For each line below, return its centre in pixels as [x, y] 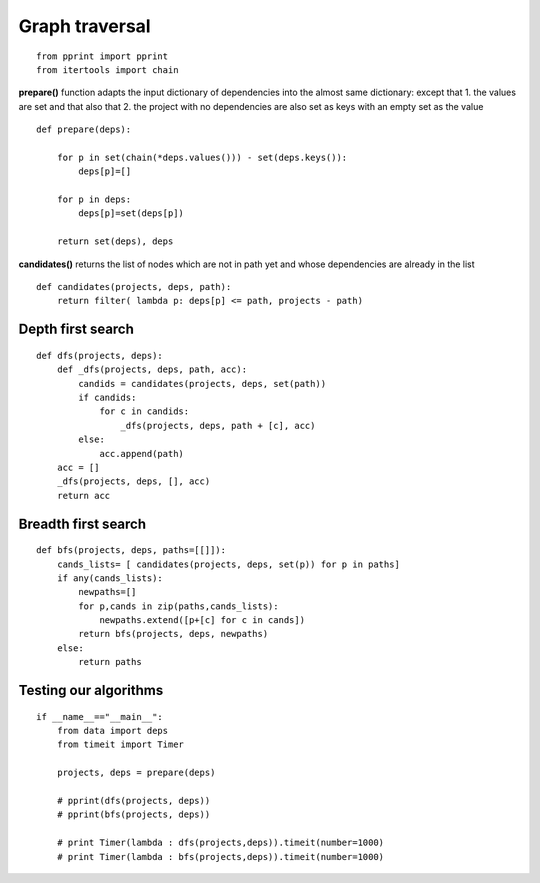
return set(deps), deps [115, 241]
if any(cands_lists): [110, 578]
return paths [110, 662]
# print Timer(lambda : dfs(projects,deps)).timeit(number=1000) [220, 843]
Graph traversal [84, 26]
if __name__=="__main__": [100, 716]
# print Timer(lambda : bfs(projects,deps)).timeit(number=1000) [220, 856]
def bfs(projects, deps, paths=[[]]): [131, 550]
